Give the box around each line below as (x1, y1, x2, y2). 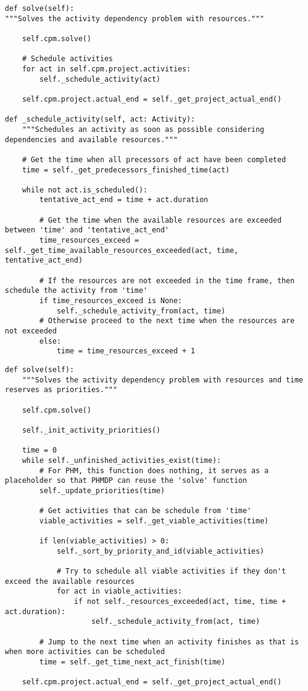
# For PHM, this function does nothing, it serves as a (39, 466, 269, 475)
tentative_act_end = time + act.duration (39, 195, 208, 205)
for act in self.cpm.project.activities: (22, 64, 191, 73)
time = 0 (22, 446, 57, 455)
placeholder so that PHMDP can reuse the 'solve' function (5, 476, 247, 485)
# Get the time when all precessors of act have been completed (22, 155, 286, 164)
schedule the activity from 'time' (5, 286, 148, 295)
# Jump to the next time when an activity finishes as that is (39, 637, 299, 646)
